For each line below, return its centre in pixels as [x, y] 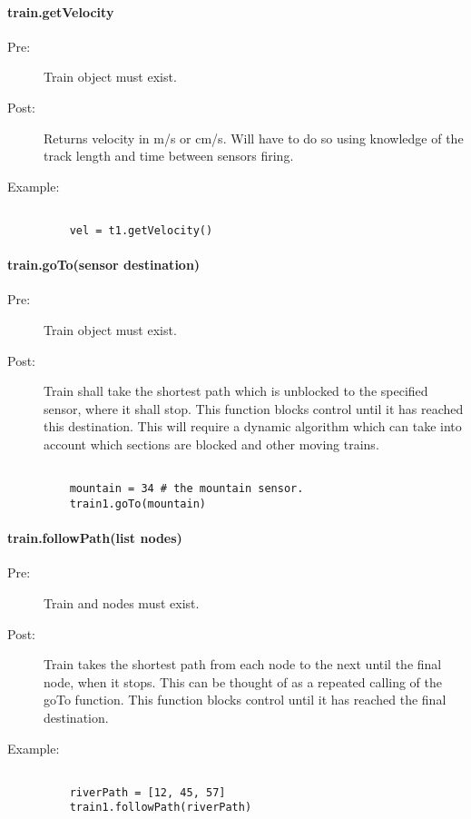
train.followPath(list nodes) [95, 538]
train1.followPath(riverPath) [161, 808]
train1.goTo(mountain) [137, 503]
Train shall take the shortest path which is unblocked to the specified [236, 391]
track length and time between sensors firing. [169, 156]
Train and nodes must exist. [122, 602]
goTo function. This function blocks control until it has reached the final [245, 700]
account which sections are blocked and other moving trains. [211, 444]
